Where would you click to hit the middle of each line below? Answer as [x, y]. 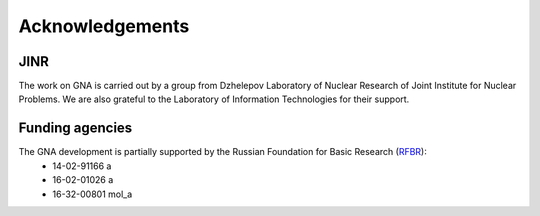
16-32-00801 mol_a [92, 194]
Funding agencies [75, 128]
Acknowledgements [104, 26]
